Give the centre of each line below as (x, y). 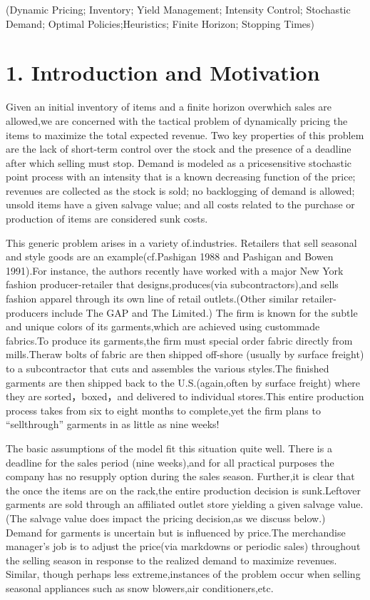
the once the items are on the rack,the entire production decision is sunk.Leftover (184, 490)
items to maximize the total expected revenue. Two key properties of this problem (185, 134)
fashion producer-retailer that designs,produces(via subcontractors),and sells (172, 284)
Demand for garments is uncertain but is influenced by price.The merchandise (176, 532)
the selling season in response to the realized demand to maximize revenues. (171, 560)
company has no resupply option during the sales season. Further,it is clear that (180, 476)
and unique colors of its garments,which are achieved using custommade (163, 326)
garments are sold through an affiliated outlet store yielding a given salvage (170, 504)
